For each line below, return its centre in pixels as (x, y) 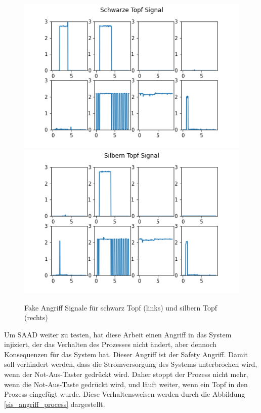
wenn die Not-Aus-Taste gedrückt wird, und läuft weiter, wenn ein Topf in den (126, 384)
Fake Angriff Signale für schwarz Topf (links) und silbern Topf (121, 307)
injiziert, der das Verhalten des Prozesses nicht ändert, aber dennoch (111, 344)
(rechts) (36, 317)
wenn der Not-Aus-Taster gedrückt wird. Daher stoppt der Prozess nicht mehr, (126, 374)
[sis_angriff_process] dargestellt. (55, 404)
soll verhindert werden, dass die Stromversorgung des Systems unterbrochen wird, (131, 364)
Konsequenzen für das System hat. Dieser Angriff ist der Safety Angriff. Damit (126, 354)
